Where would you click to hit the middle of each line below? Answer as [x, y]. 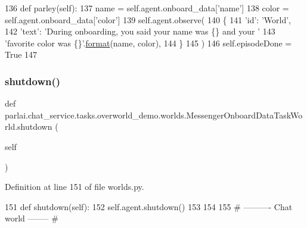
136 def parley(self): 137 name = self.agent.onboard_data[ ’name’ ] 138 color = [147, 8]
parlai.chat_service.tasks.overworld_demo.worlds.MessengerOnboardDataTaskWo [154, 115]
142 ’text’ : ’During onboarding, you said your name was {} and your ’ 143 [140, 31]
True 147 [21, 54]
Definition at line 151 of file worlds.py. [75, 187]
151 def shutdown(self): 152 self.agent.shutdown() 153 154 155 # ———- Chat [149, 206]
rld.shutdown [29, 127]
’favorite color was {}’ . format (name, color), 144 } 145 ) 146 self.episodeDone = [148, 43]
